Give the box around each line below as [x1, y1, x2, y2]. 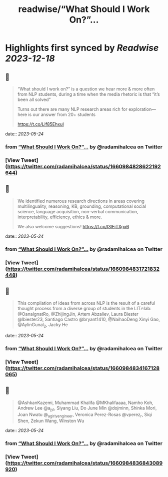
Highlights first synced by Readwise [5, 42, 159, 53]
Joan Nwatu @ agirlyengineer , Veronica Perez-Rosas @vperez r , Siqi [17, 411, 152, 419]
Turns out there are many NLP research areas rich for [17, 106, 127, 112]
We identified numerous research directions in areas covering [17, 198, 145, 204]
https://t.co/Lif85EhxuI [17, 121, 64, 127]
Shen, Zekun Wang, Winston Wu [17, 418, 84, 424]
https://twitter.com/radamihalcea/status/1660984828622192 [7, 163, 161, 170]
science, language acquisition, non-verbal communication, [17, 208, 138, 214]
